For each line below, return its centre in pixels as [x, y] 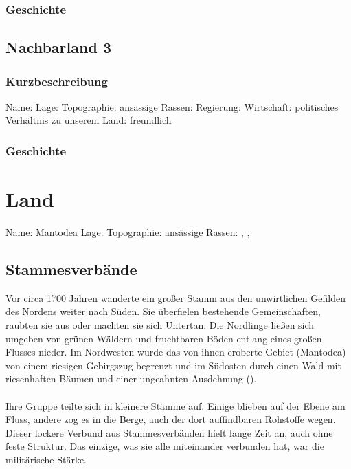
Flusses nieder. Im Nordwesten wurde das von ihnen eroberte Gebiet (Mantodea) [176, 352]
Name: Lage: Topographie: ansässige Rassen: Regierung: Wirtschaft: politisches [172, 106]
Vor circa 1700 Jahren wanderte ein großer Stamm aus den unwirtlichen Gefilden [175, 297]
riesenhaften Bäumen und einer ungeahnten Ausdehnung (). [131, 379]
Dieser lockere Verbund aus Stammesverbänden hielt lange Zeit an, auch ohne [169, 432]
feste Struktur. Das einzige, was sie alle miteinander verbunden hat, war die [165, 446]
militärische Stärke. [46, 459]
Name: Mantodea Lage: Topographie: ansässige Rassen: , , [128, 232]
